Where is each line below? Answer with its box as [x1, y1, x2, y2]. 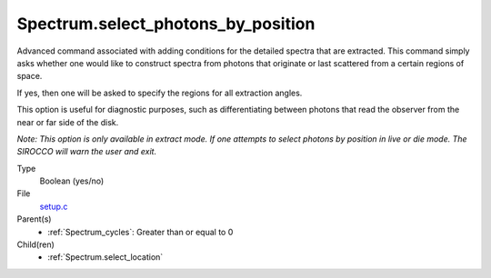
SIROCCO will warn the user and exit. [16, 146, 157, 157]
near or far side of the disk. [16, 116, 119, 127]
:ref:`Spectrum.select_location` [47, 252, 164, 263]
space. [16, 71, 43, 82]
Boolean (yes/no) [39, 175, 105, 186]
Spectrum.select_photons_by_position [16, 14, 316, 34]
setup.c [39, 201, 68, 212]
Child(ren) [16, 239, 55, 250]
